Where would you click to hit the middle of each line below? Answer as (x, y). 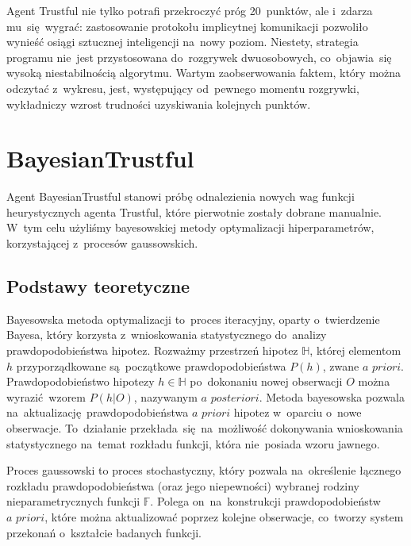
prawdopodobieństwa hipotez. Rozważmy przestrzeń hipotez (152, 350)
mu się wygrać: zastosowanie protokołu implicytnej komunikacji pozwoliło (187, 26)
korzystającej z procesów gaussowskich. (102, 243)
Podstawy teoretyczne (98, 286)
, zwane (341, 365)
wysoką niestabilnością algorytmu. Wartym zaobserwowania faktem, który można (204, 73)
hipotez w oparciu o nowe (298, 412)
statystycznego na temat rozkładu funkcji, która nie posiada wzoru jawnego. (193, 443)
